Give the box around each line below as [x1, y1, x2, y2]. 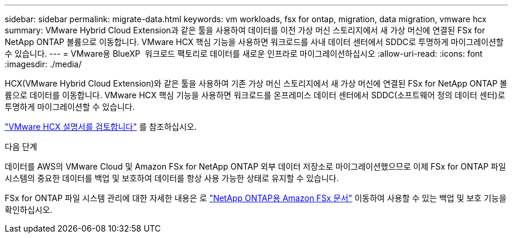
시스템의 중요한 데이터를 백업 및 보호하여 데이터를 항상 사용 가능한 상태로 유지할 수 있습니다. [5, 173, 339, 183]
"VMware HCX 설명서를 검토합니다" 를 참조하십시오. [5, 122, 197, 132]
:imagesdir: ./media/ [5, 59, 82, 69]
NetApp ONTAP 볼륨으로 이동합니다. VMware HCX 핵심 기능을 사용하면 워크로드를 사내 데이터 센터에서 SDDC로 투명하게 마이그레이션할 [5, 37, 504, 47]
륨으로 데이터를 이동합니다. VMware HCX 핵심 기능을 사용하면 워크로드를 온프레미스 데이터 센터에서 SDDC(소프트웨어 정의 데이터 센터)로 [5, 90, 505, 100]
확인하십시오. [5, 205, 53, 215]
